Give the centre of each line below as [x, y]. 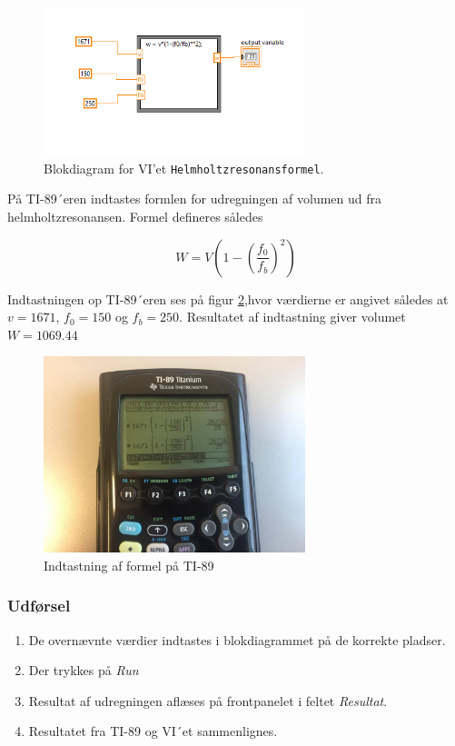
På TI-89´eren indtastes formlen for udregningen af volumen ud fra [195, 199]
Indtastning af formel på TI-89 [129, 565]
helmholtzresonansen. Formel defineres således [135, 216]
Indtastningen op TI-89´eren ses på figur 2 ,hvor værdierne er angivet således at [228, 298]
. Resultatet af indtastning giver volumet [292, 317]
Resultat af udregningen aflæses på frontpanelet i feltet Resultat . [208, 700]
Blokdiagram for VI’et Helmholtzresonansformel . [184, 168]
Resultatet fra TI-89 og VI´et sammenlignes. [153, 731]
